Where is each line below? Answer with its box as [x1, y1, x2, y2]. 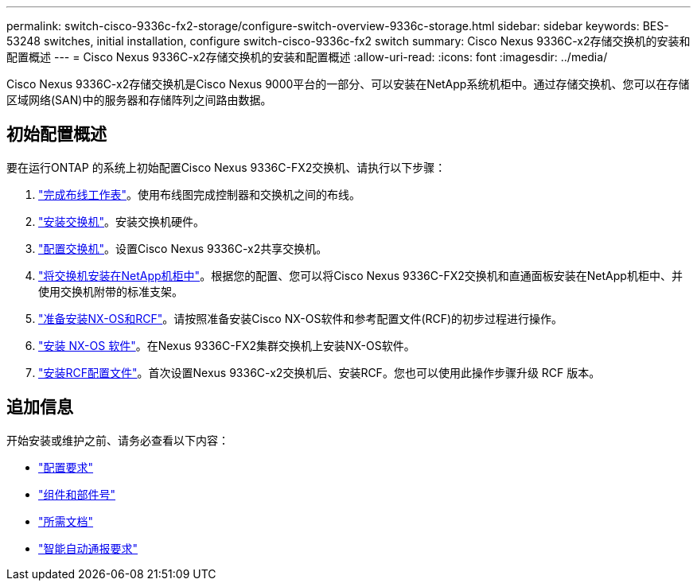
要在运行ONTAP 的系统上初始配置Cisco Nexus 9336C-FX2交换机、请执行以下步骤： [6, 160, 446, 174]
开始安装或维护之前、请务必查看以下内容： [6, 433, 229, 447]
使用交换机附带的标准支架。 [38, 284, 183, 298]
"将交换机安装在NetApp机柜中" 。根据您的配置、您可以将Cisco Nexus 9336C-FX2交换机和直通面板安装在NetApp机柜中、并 [38, 268, 683, 282]
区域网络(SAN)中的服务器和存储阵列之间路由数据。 [6, 93, 272, 107]
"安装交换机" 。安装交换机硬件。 [38, 214, 205, 228]
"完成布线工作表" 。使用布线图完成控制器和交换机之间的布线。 [38, 187, 361, 201]
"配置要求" [38, 460, 94, 474]
